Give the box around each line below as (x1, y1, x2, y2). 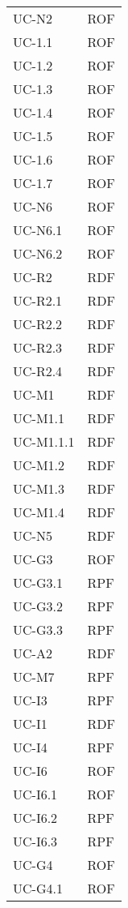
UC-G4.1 (13, 879, 63, 897)
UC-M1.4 (13, 503, 65, 521)
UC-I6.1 (13, 785, 58, 803)
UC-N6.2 (13, 244, 63, 263)
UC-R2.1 (13, 291, 63, 310)
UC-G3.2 (13, 597, 63, 615)
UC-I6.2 (13, 808, 58, 827)
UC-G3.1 (13, 573, 63, 592)
